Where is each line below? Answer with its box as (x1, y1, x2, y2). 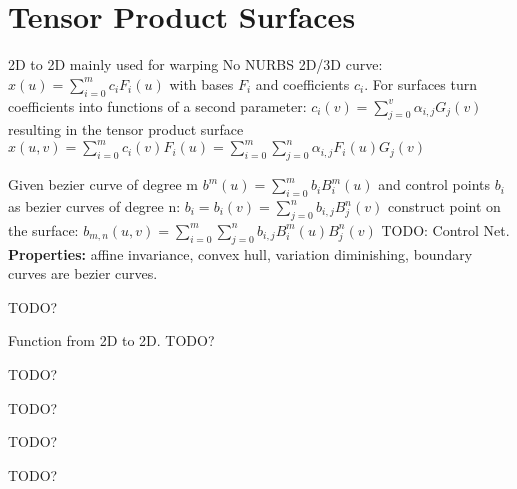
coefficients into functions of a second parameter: (8, 95, 307, 116)
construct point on (387, 196, 501, 216)
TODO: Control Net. (381, 219, 510, 240)
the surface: (8, 219, 79, 240)
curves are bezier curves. (8, 263, 158, 284)
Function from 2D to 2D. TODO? (8, 330, 215, 351)
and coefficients (255, 73, 350, 94)
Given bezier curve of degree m (8, 174, 198, 195)
